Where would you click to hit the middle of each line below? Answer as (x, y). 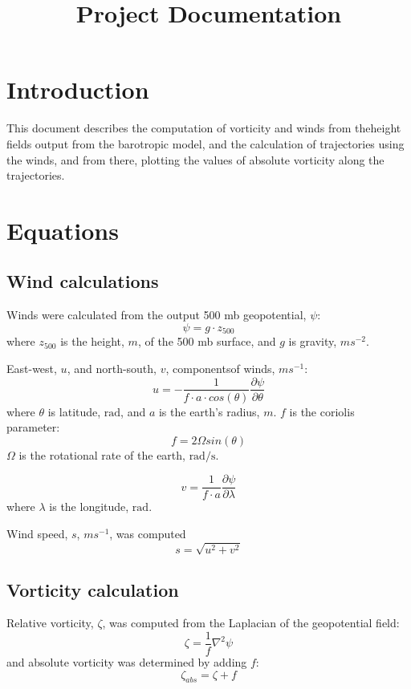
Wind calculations (83, 281)
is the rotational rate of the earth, (102, 454)
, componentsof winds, (220, 368)
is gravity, (313, 341)
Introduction (78, 89)
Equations (63, 230)
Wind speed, (37, 533)
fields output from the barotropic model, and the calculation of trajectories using (205, 143)
